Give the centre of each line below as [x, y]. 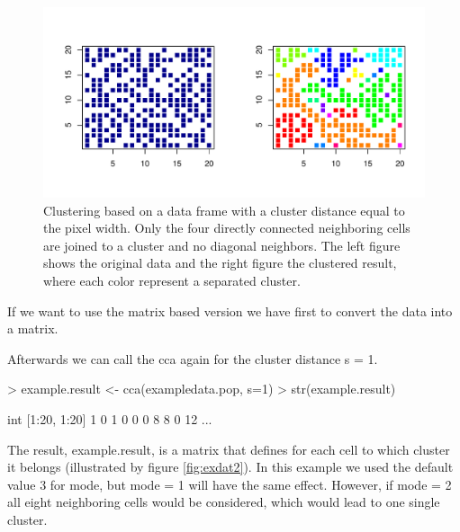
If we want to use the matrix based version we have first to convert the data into [230, 310]
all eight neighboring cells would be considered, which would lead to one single [224, 502]
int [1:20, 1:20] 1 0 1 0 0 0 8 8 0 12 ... [110, 418]
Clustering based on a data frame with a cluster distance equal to [224, 210]
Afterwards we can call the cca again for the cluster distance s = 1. [193, 358]
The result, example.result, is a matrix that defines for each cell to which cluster [229, 449]
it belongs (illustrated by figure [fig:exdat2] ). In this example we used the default [230, 467]
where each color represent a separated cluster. [172, 280]
